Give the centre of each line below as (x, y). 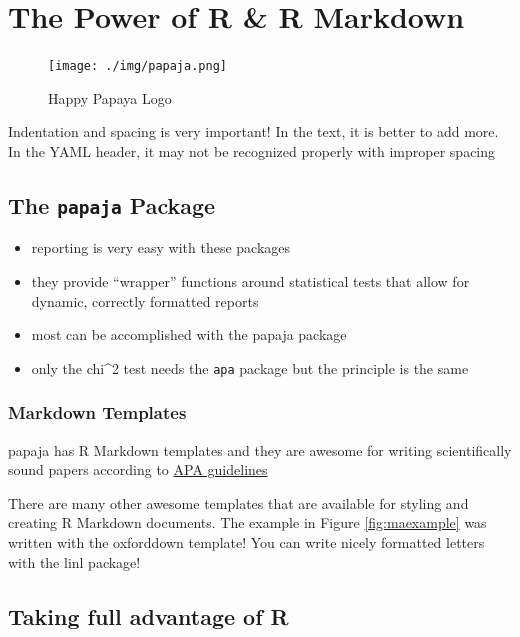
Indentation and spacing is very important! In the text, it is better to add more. (253, 131)
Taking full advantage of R (148, 615)
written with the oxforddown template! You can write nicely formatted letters (246, 541)
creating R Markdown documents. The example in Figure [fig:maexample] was (247, 522)
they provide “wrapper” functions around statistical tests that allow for (250, 280)
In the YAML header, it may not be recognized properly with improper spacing (252, 150)
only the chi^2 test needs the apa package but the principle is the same (250, 367)
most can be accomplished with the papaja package (189, 334)
